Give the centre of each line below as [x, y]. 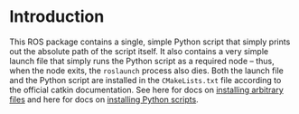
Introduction [57, 17]
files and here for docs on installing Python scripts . [104, 99]
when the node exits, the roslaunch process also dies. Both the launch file [147, 71]
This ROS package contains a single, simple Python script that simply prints [150, 42]
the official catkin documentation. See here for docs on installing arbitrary [147, 90]
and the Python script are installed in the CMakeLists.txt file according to [145, 80]
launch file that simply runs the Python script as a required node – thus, [142, 61]
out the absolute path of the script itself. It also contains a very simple [139, 51]
